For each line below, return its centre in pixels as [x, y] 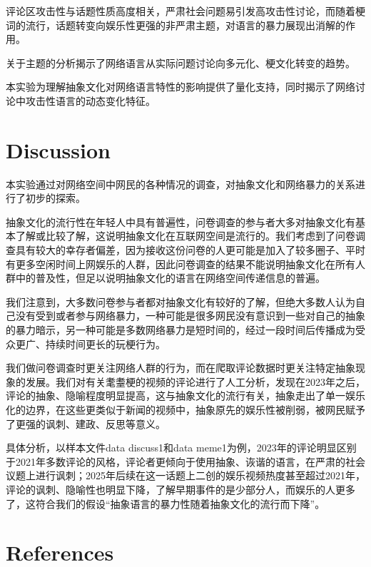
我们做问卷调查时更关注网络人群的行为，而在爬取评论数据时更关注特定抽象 [181, 368]
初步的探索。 [55, 198]
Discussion [58, 149]
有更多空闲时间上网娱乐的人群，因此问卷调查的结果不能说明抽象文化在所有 [181, 264]
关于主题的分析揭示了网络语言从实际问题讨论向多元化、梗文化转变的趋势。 [181, 62]
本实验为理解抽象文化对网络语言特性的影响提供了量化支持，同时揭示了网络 [181, 87]
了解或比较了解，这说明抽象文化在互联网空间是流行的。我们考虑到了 [175, 236]
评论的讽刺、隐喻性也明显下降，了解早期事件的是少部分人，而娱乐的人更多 [181, 489]
